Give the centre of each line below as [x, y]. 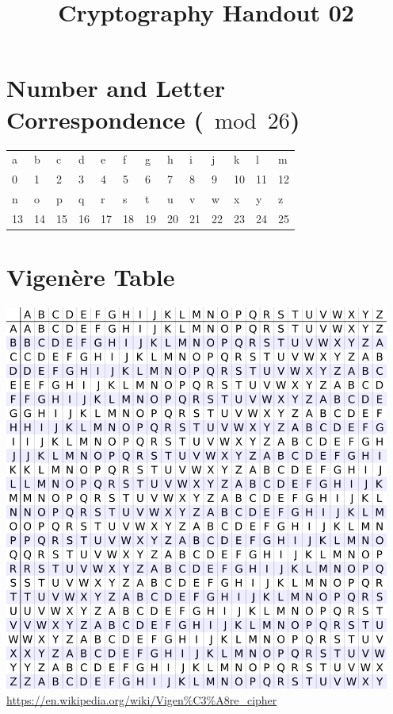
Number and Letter [116, 88]
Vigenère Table [91, 277]
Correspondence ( [105, 119]
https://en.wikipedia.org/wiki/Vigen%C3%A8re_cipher [142, 699]
